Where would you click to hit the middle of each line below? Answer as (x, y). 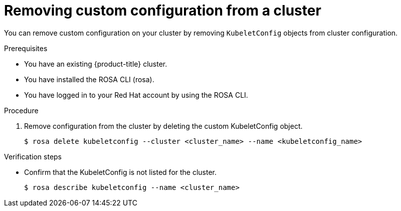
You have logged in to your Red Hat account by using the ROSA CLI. (136, 95)
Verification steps (33, 156)
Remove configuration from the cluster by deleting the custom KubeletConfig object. (163, 126)
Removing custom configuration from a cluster (163, 11)
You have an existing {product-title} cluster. (96, 64)
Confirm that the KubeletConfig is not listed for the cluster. (121, 172)
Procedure (21, 110)
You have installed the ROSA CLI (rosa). (89, 79)
